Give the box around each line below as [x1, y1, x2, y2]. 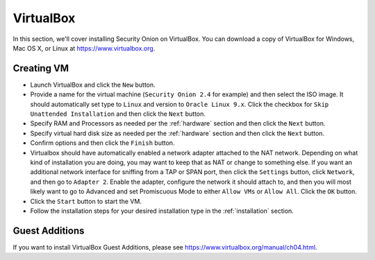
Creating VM [12, 62, 69, 74]
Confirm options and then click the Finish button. [30, 139, 175, 147]
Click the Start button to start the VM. [30, 197, 142, 205]
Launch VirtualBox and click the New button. [30, 80, 156, 89]
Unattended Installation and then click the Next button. [30, 110, 206, 118]
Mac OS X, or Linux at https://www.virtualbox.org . [12, 44, 156, 52]
